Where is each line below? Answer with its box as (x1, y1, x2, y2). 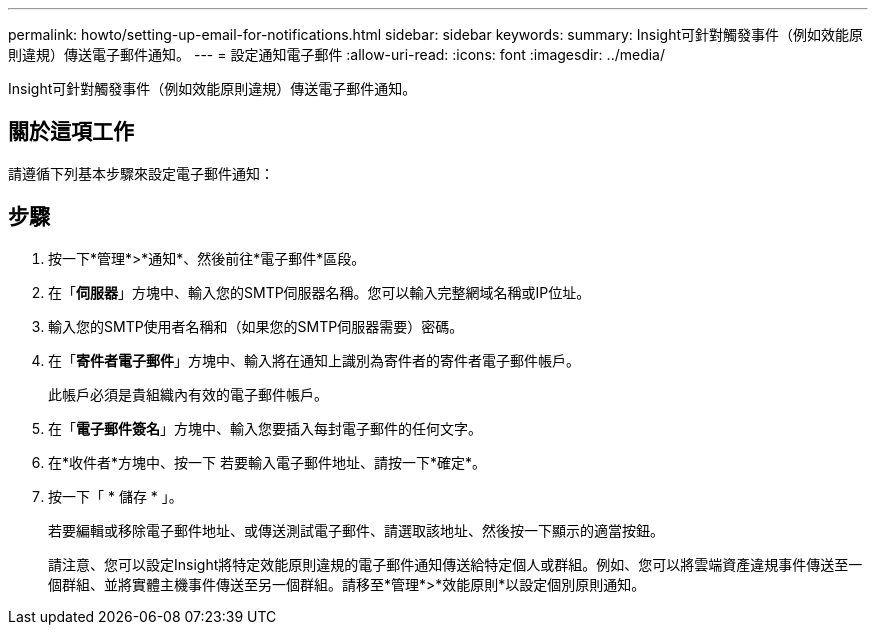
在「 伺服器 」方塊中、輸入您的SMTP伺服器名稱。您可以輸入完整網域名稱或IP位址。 (48, 283, 591, 301)
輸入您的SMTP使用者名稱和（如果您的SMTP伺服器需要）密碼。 (48, 317, 464, 335)
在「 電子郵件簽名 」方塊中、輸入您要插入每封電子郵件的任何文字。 (48, 419, 482, 437)
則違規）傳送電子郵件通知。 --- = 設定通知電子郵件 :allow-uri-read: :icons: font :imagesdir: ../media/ (8, 46, 666, 63)
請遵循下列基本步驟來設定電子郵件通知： (8, 164, 274, 182)
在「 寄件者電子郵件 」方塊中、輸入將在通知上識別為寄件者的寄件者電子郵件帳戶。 (48, 351, 580, 369)
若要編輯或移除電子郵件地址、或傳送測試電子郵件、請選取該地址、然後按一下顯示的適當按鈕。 (48, 521, 664, 539)
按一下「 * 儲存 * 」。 (48, 487, 183, 505)
